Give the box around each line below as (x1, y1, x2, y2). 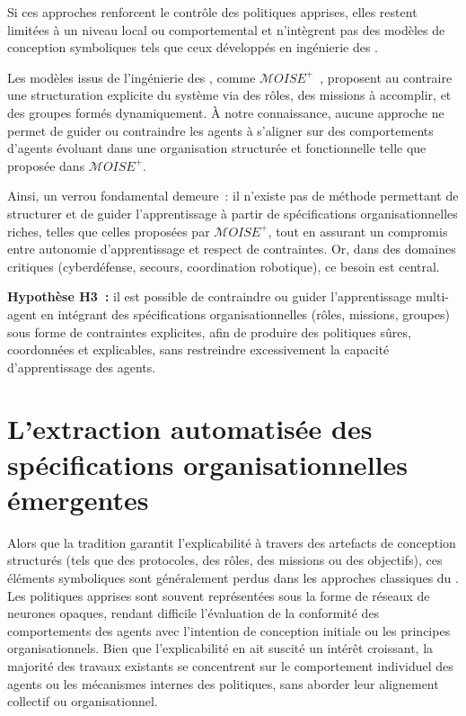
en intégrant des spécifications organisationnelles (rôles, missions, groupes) (40, 304, 450, 323)
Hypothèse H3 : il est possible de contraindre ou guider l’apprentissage (7, 287, 412, 306)
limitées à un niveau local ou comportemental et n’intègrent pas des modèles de (7, 20, 445, 39)
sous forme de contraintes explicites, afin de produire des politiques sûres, (7, 322, 411, 341)
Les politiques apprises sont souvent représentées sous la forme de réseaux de (7, 586, 430, 604)
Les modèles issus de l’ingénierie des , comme (7, 67, 256, 86)
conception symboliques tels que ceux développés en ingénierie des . (7, 38, 378, 57)
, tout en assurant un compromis (268, 221, 448, 240)
